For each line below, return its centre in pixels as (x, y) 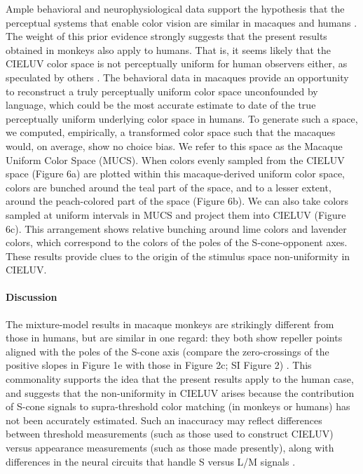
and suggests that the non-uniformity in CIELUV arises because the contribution (180, 392)
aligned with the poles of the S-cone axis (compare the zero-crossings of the (167, 351)
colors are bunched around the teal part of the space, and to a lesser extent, (169, 187)
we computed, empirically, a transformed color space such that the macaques (171, 132)
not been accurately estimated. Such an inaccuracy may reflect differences (164, 420)
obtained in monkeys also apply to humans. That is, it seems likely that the (169, 49)
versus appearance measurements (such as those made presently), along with (170, 448)
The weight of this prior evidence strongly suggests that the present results (166, 36)
